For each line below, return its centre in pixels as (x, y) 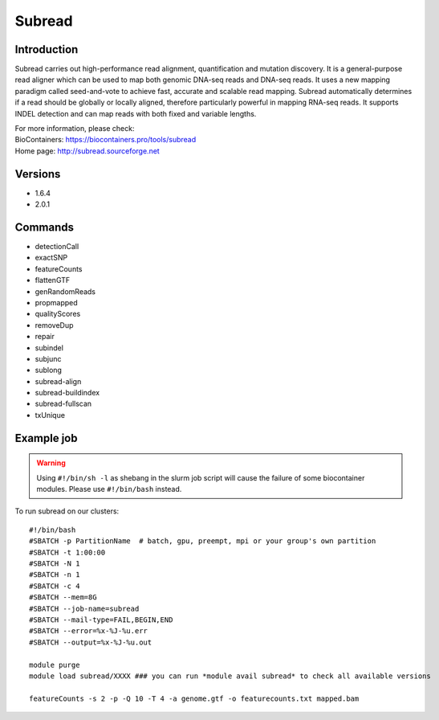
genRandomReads (65, 291)
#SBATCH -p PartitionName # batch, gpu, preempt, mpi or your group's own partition (203, 541)
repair (45, 337)
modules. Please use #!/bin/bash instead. (109, 489)
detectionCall (57, 246)
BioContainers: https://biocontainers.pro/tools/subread (106, 140)
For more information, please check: (75, 129)
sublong (48, 370)
